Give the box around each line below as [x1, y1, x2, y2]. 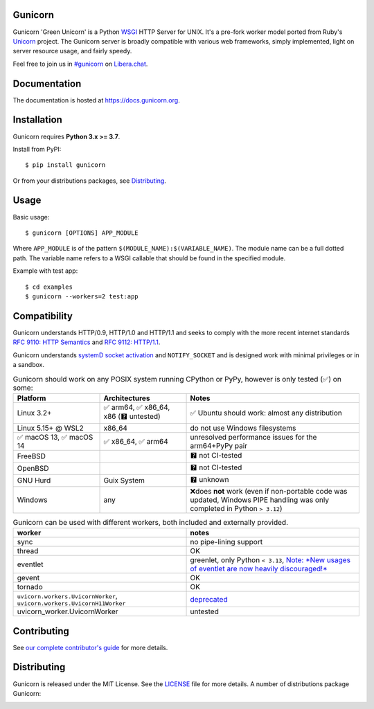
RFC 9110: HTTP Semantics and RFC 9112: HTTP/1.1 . [12, 338, 161, 346]
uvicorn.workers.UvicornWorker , [17, 591, 118, 601]
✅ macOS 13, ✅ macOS [17, 432, 93, 442]
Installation [12, 114, 62, 126]
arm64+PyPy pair [190, 440, 248, 450]
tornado [17, 582, 43, 592]
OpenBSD [17, 464, 49, 474]
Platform [17, 393, 46, 403]
